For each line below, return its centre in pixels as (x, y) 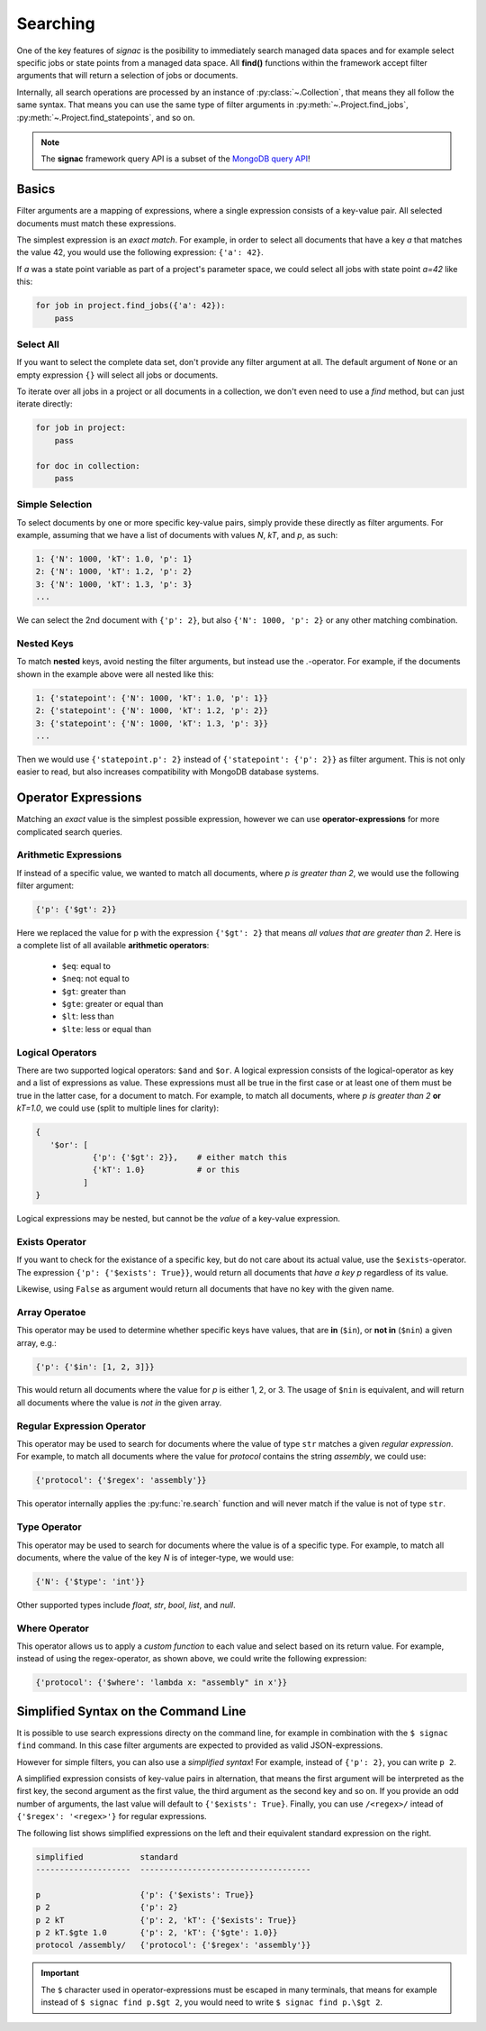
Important (60, 1973)
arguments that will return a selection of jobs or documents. (127, 76)
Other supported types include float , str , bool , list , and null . (126, 1605)
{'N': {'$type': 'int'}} (90, 1581)
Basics (36, 189)
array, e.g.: (37, 1342)
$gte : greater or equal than (112, 1004)
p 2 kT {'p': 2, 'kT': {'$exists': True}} (166, 1920)
